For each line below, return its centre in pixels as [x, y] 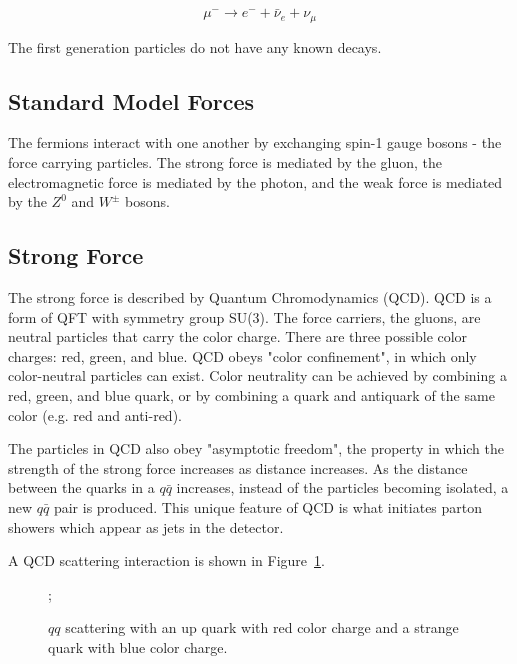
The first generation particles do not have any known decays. [195, 46]
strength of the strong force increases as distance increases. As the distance [238, 467]
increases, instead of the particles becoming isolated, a [342, 487]
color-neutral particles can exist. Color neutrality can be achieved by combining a [257, 375]
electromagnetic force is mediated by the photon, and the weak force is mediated [255, 181]
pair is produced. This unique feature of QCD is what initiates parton [268, 506]
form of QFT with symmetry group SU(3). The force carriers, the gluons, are [244, 316]
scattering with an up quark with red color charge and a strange [262, 627]
